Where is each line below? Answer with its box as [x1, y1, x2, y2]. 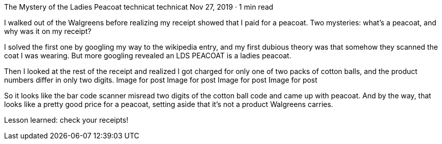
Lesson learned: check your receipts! [4, 116, 129, 124]
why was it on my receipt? [4, 27, 92, 35]
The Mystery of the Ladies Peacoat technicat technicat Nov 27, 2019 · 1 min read [4, 3, 274, 11]
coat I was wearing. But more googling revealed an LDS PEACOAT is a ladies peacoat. [4, 51, 291, 60]
